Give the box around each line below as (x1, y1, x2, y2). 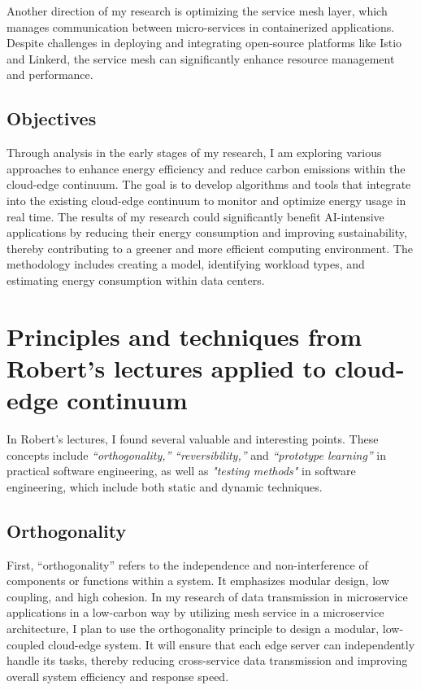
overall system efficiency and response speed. (7, 667, 229, 684)
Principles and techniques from (7, 319, 362, 352)
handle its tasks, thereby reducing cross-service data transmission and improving (7, 652, 408, 669)
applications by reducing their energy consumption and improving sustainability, (7, 224, 407, 241)
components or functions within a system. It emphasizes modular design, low (7, 572, 389, 589)
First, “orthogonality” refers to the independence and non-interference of (7, 556, 368, 573)
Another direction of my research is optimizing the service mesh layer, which (7, 2, 388, 19)
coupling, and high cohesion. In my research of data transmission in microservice (7, 587, 408, 605)
